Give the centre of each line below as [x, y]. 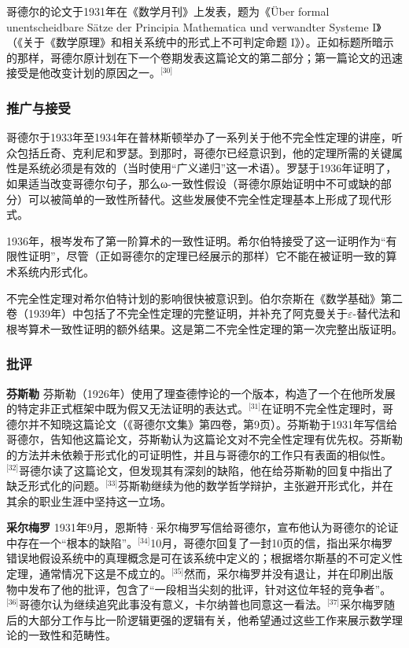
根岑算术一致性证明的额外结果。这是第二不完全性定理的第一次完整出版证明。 [204, 328]
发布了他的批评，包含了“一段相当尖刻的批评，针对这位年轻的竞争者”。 [210, 589]
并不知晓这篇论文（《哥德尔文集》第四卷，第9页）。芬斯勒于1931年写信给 [212, 423]
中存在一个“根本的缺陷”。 [72, 542]
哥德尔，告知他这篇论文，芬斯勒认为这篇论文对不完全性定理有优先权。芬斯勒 [204, 439]
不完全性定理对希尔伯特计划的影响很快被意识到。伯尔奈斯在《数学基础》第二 [204, 298]
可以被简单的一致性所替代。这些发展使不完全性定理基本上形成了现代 [204, 199]
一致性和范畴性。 [72, 635]
